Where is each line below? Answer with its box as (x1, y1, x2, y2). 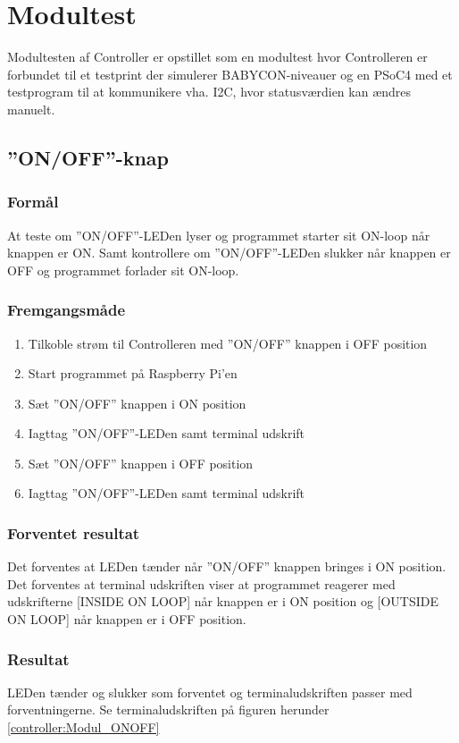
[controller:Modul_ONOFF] (7, 718, 160, 737)
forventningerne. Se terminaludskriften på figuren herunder (7, 700, 330, 719)
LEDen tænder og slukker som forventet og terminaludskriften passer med (7, 682, 413, 701)
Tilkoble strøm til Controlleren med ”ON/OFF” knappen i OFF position (28, 334, 428, 352)
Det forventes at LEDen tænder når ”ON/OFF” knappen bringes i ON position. (7, 557, 446, 576)
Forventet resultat (7, 521, 140, 544)
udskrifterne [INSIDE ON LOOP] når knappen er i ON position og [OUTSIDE (7, 592, 438, 611)
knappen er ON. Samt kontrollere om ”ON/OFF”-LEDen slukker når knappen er (7, 243, 451, 262)
